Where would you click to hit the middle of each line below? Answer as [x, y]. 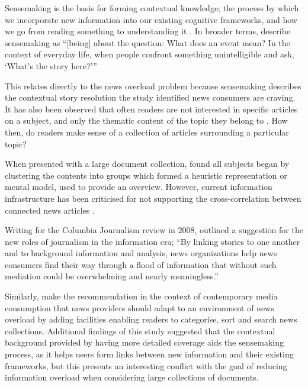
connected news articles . [50, 210]
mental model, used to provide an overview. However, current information [139, 187]
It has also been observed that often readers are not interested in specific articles [151, 109]
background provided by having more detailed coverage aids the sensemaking [144, 342]
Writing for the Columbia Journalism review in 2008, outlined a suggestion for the [154, 230]
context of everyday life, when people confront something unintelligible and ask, [150, 54]
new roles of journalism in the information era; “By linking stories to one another [153, 241]
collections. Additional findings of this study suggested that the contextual [140, 330]
